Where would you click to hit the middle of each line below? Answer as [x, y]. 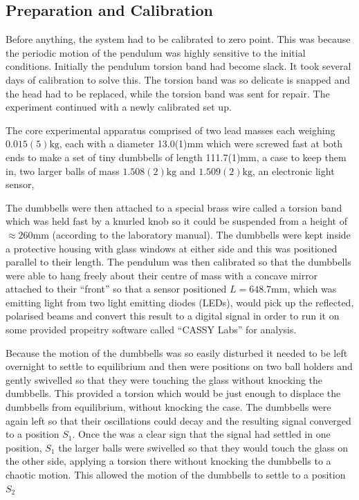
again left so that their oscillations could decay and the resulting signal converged [178, 420]
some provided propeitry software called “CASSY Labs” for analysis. [151, 330]
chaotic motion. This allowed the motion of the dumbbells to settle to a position [176, 475]
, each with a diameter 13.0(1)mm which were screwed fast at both [201, 143]
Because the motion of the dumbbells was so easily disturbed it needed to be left [177, 352]
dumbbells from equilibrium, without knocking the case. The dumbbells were [168, 407]
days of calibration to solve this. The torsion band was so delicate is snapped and [178, 79]
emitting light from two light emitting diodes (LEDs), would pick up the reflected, [180, 302]
